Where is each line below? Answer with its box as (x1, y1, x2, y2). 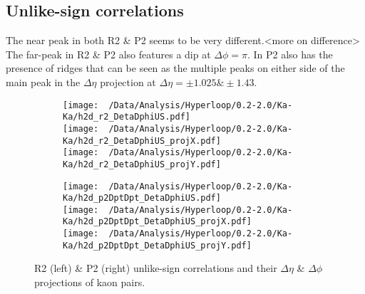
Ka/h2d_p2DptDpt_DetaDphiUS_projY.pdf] (63, 240, 252, 251)
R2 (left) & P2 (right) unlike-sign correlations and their (34, 261, 277, 275)
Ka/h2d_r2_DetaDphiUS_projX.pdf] (63, 135, 221, 146)
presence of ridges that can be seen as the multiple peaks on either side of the (6, 61, 345, 75)
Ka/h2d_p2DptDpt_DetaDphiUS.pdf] (63, 193, 221, 204)
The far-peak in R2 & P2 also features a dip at (6, 46, 211, 61)
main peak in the (6, 74, 81, 89)
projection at (100, 74, 156, 89)
